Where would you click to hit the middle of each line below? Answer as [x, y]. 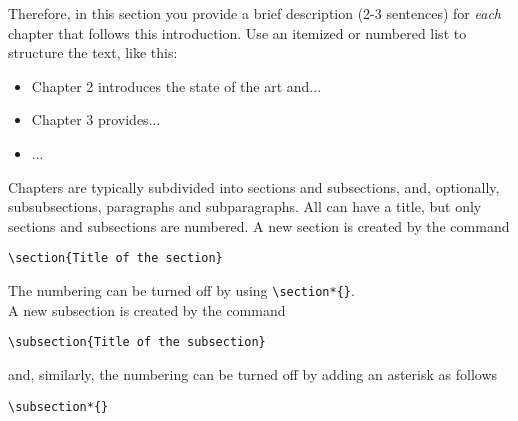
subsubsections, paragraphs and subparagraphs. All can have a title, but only [245, 206]
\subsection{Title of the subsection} [137, 342]
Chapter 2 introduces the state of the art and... [176, 85]
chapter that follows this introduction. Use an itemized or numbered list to [237, 32]
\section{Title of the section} [115, 258]
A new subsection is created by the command [147, 309]
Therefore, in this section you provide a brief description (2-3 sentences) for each [254, 13]
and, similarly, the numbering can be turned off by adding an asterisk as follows [253, 373]
